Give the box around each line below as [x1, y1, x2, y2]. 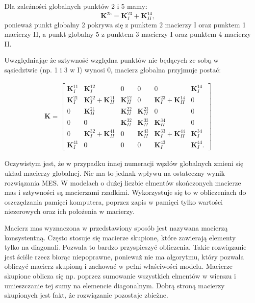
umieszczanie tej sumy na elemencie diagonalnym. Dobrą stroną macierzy [4, 280, 225, 290]
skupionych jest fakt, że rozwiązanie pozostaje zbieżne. [4, 290, 168, 300]
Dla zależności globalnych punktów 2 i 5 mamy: [4, 1, 148, 11]
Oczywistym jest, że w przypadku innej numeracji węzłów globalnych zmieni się [4, 158, 244, 168]
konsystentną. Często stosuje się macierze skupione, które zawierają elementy [4, 232, 236, 242]
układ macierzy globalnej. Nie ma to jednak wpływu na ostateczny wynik [4, 168, 225, 178]
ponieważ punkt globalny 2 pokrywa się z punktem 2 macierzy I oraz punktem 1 [4, 19, 246, 29]
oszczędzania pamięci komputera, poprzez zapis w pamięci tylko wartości [4, 196, 223, 207]
